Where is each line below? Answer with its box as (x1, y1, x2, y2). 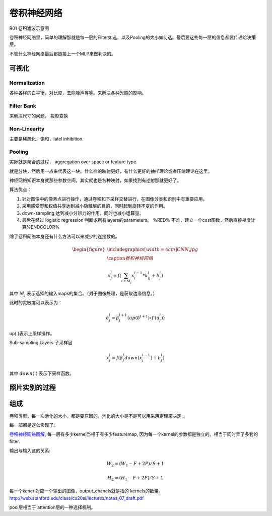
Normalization (9, 79, 45, 86)
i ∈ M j (121, 279, 132, 284)
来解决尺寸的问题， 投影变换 (9, 113, 68, 119)
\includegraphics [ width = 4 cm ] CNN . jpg (106, 247, 198, 252)
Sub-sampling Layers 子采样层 (9, 340, 73, 346)
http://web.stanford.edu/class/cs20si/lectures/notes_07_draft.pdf (9, 495, 144, 501)
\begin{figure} (72, 247, 105, 252)
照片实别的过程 (9, 383, 56, 392)
